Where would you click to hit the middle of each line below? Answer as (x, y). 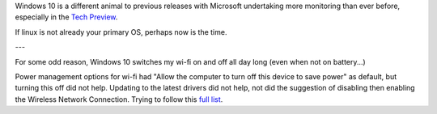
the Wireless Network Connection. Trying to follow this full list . (119, 99)
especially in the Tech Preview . (66, 17)
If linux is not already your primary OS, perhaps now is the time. (121, 32)
